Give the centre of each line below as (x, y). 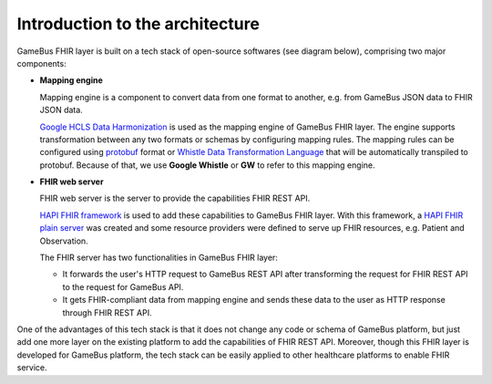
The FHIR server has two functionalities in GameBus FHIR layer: (159, 258)
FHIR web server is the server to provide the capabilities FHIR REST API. (175, 198)
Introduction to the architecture (138, 24)
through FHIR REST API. (107, 312)
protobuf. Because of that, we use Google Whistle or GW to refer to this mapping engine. (207, 165)
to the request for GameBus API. (123, 286)
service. (32, 368)
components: (42, 63)
